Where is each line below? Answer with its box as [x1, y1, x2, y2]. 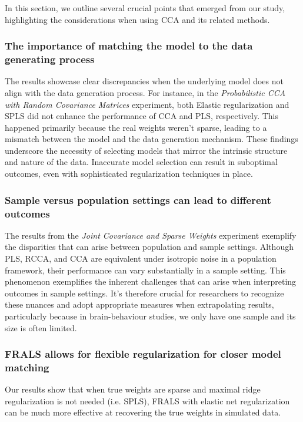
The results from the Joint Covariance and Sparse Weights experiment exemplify [5, 229, 297, 241]
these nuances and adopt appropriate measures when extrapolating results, [5, 298, 274, 311]
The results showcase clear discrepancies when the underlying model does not [5, 75, 284, 87]
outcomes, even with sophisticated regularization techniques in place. [5, 167, 253, 180]
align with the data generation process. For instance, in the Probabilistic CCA [5, 86, 286, 98]
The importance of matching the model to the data [5, 38, 253, 53]
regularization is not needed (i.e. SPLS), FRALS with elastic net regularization [5, 394, 290, 407]
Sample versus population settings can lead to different [5, 192, 271, 207]
